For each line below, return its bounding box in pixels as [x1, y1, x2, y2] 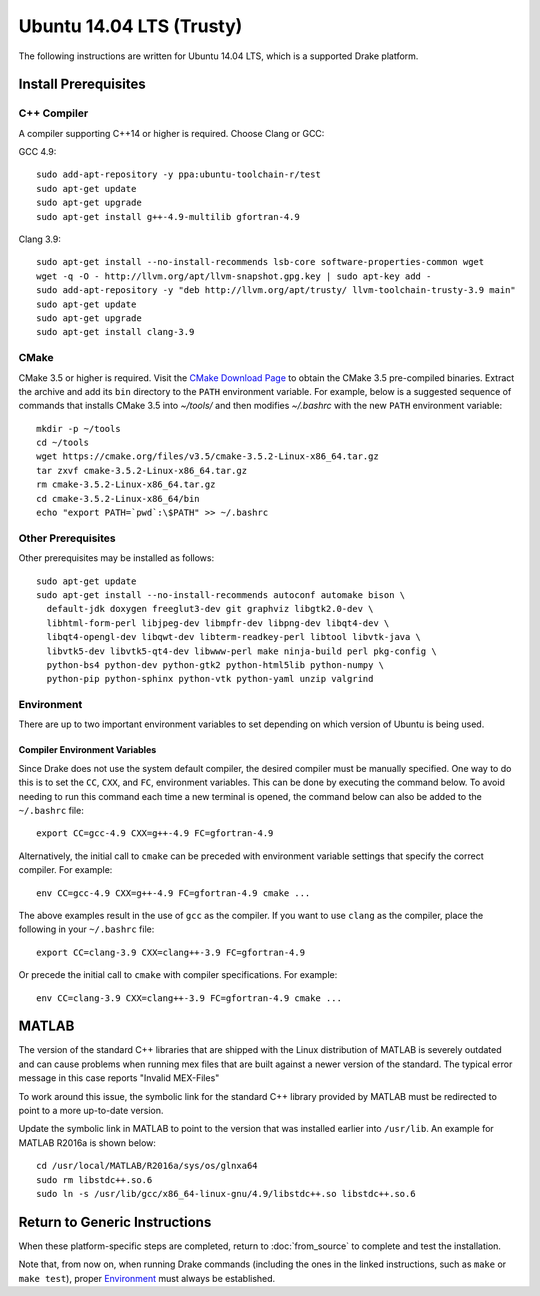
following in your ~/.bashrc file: [18, 923, 155, 935]
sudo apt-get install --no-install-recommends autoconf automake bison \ [36, 589, 406, 600]
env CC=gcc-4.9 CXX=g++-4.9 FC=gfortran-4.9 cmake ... [36, 887, 311, 899]
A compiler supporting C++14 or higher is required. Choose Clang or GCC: [18, 127, 325, 139]
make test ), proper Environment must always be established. [18, 1272, 276, 1284]
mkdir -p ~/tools [36, 423, 121, 434]
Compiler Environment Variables [18, 744, 157, 756]
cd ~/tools [36, 437, 90, 449]
